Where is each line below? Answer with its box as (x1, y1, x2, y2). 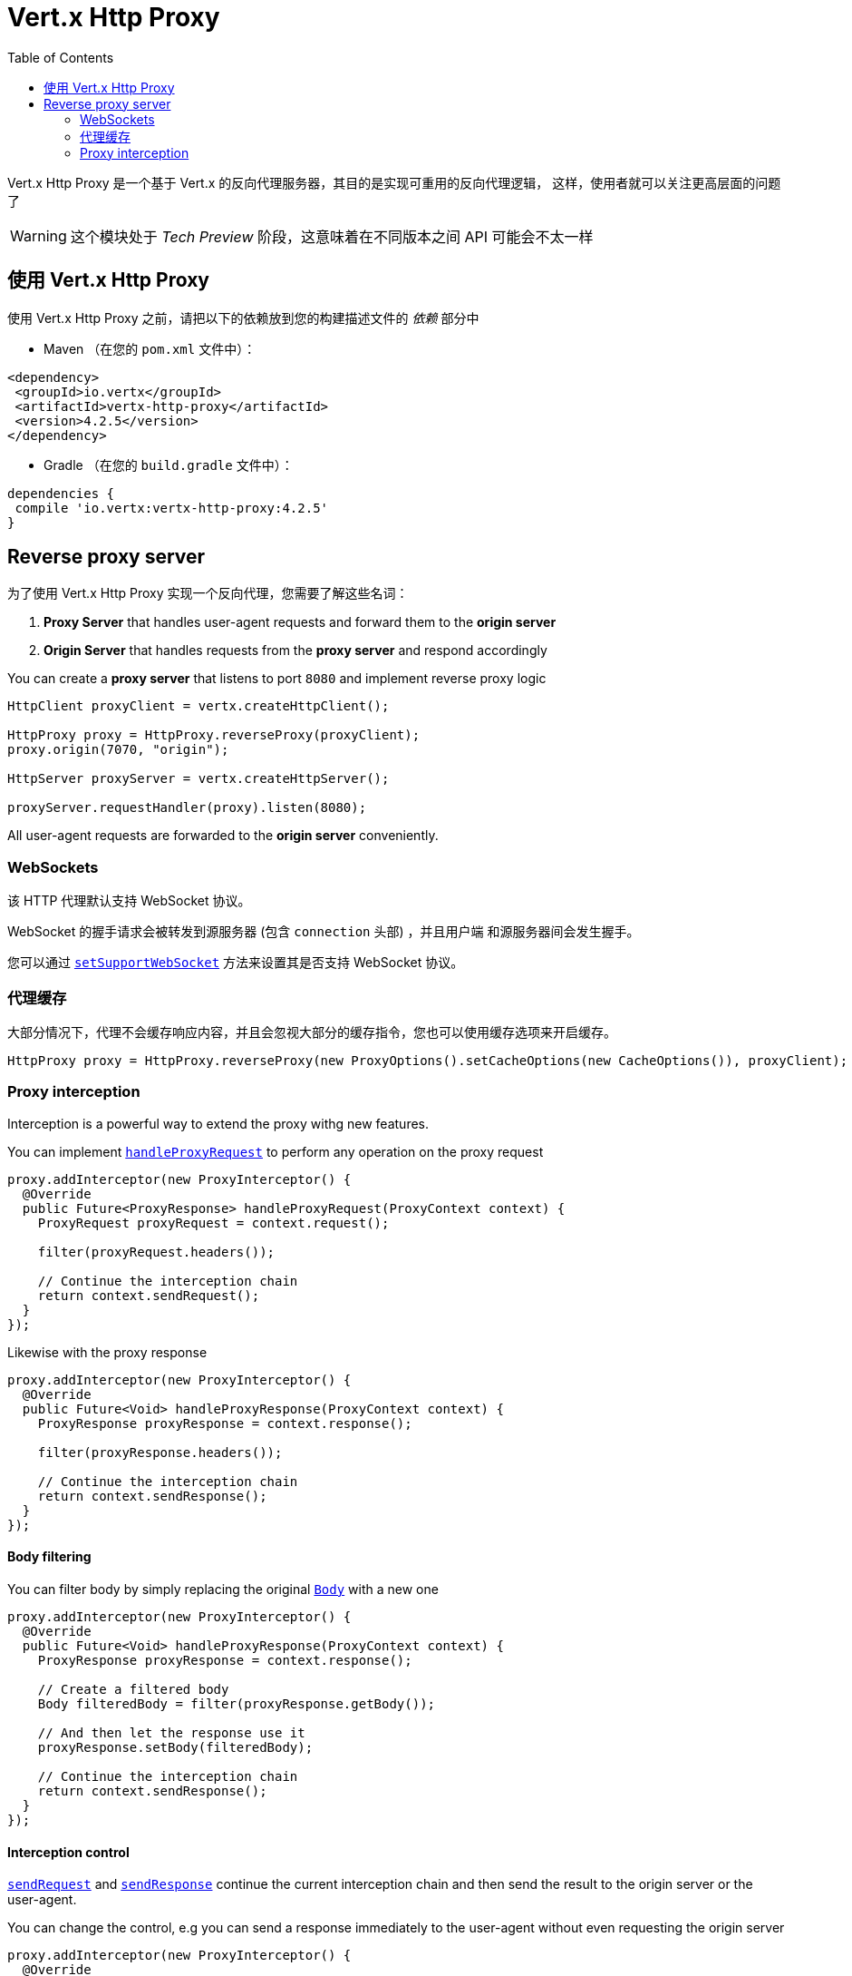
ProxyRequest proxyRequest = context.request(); (37, 1215, 390, 1230)
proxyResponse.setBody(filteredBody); (37, 1739, 314, 1755)
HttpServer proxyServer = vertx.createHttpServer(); (7, 771, 390, 787)
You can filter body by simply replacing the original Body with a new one (7, 1580, 439, 1597)
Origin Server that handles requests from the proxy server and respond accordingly (44, 642, 547, 659)
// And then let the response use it (37, 1725, 305, 1740)
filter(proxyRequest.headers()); (37, 1244, 276, 1259)
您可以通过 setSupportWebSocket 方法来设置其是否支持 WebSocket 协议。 (7, 954, 464, 971)
